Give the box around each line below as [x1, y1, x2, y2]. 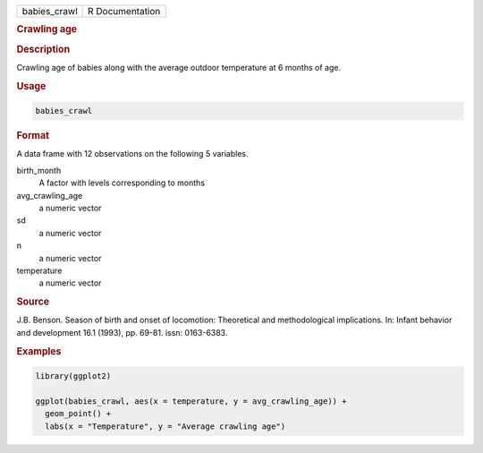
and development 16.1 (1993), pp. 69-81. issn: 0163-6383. [16, 327, 228, 338]
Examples [16, 345, 62, 357]
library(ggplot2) [35, 372, 112, 381]
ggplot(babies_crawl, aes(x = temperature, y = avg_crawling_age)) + [35, 396, 347, 406]
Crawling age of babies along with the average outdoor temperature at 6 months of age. [16, 62, 342, 73]
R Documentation [88, 5, 161, 17]
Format [16, 130, 49, 142]
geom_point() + [45, 408, 112, 419]
